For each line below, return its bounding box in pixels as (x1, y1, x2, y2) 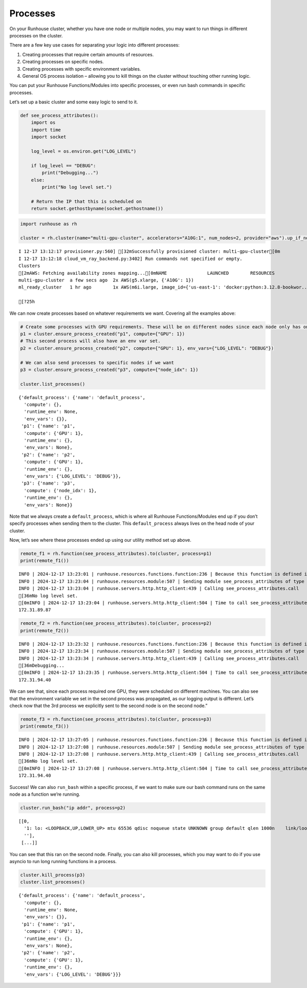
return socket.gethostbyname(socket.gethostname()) (31, 206, 164, 212)
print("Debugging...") (41, 170, 99, 176)
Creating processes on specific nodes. (22, 59, 104, 65)
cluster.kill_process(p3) (20, 872, 85, 877)
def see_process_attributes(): (20, 113, 99, 119)
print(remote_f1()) (20, 558, 69, 564)
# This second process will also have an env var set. (20, 338, 161, 344)
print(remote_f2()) (20, 627, 69, 633)
